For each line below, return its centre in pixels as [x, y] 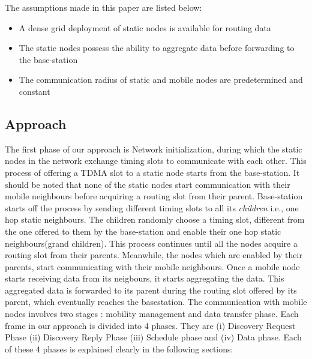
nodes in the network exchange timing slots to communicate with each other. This [156, 161]
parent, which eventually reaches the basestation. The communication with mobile [156, 302]
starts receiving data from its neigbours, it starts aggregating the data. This [145, 278]
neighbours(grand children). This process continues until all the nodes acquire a [151, 243]
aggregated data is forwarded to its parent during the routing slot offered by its [151, 290]
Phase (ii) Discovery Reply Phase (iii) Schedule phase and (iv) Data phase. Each [153, 337]
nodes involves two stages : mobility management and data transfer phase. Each [152, 314]
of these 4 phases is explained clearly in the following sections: [119, 348]
